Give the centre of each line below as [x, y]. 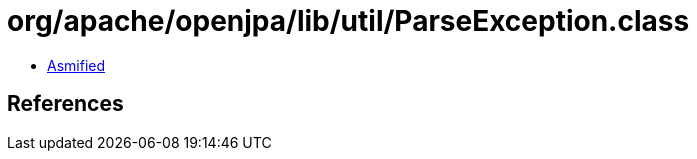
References [65, 104]
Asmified [76, 65]
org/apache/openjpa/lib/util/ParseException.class [348, 21]
